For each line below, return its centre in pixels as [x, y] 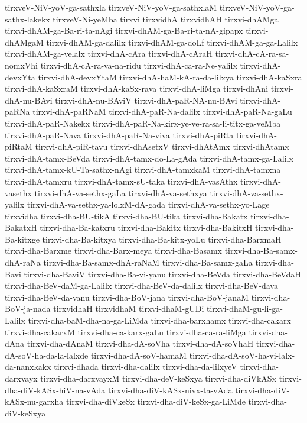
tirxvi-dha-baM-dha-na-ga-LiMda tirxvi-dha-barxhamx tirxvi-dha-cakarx [159, 320]
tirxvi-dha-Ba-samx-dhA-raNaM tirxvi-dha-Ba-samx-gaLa [148, 262]
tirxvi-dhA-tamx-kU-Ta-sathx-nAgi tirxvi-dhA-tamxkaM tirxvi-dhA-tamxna [143, 169]
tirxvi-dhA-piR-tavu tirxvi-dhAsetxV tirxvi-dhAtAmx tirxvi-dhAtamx [162, 146]
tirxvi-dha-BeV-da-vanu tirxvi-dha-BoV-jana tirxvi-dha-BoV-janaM [127, 297]
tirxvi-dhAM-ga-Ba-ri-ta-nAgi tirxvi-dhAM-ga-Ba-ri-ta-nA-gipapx [124, 30]
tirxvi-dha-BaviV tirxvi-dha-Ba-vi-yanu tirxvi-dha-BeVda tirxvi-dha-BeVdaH [162, 274]
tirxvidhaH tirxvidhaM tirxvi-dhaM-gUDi [129, 309]
